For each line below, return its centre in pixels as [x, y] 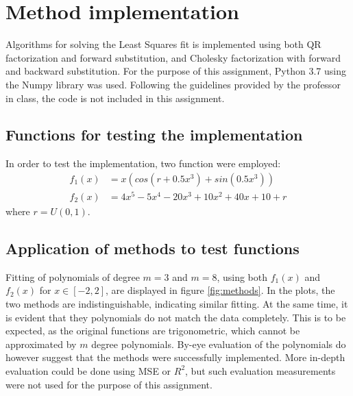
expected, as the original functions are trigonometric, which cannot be [153, 331]
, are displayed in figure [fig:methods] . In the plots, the [220, 290]
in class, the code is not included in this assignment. [115, 98]
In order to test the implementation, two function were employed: [143, 163]
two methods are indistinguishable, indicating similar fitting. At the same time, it [177, 304]
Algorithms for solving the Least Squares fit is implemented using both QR [163, 44]
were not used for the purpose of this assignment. [109, 384]
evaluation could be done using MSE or [88, 370]
